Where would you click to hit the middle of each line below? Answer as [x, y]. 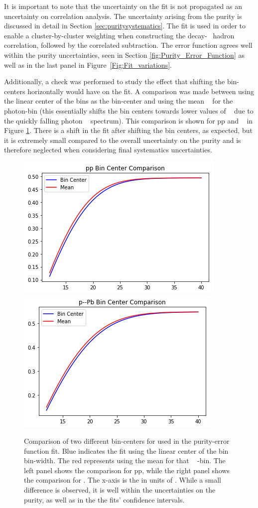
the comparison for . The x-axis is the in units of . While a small [123, 480]
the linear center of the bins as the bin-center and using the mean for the [119, 101]
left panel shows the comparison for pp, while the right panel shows [127, 470]
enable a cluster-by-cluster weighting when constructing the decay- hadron [119, 35]
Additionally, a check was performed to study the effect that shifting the [115, 81]
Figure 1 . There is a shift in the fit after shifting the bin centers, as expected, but [128, 130]
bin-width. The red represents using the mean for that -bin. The [125, 460]
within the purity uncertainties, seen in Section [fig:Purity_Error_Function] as [124, 55]
